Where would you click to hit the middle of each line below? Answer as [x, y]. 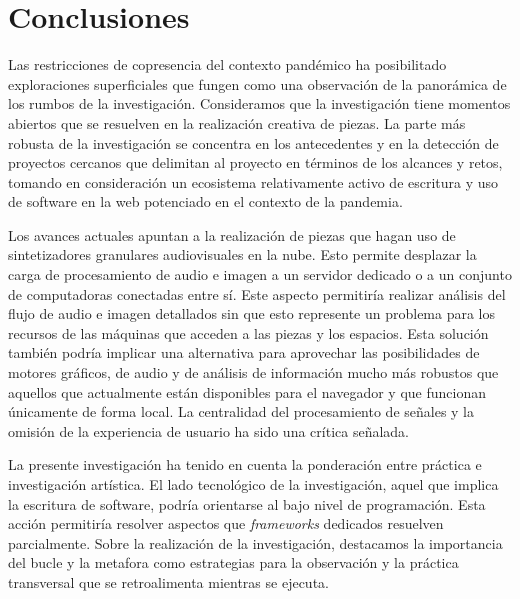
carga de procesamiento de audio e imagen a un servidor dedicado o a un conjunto [260, 274]
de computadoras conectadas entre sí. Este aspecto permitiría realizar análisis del [257, 293]
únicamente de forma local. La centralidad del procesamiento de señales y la [241, 411]
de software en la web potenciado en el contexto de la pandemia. [205, 201]
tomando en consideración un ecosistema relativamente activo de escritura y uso [253, 181]
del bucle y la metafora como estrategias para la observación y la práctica [233, 562]
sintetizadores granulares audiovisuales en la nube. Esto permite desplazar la [242, 254]
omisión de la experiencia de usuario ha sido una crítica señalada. [208, 430]
